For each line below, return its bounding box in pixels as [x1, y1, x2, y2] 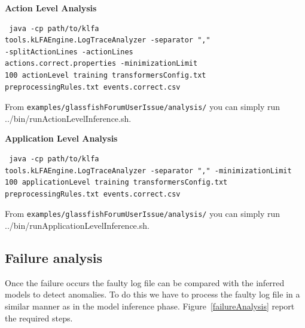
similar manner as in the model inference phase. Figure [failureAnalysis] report [5, 300, 295, 312]
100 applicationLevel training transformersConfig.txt [5, 178, 228, 187]
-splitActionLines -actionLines [5, 47, 133, 56]
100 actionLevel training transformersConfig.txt [5, 70, 206, 79]
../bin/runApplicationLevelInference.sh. [5, 219, 150, 232]
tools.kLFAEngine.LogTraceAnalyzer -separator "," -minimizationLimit [5, 166, 292, 175]
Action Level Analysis [5, 2, 97, 14]
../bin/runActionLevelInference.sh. [5, 112, 132, 124]
